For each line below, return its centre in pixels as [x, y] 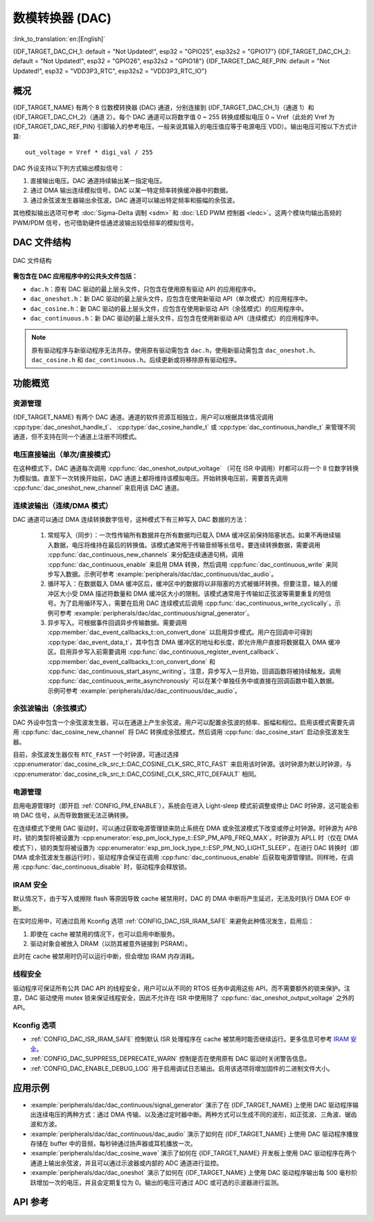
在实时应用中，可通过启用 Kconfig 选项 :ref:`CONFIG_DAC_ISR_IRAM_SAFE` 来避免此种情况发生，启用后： [163, 921]
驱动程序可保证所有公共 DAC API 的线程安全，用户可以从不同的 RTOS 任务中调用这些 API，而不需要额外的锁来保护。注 [181, 988]
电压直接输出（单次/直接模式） [64, 455]
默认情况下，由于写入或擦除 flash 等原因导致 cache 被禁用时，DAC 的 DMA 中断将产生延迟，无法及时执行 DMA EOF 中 [182, 899]
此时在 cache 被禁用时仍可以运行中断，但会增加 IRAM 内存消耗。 [106, 956]
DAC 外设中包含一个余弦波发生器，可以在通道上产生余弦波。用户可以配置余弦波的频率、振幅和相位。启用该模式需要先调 [184, 722]
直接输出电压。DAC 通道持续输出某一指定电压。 [98, 180]
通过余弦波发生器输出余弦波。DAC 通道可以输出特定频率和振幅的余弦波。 [134, 200]
